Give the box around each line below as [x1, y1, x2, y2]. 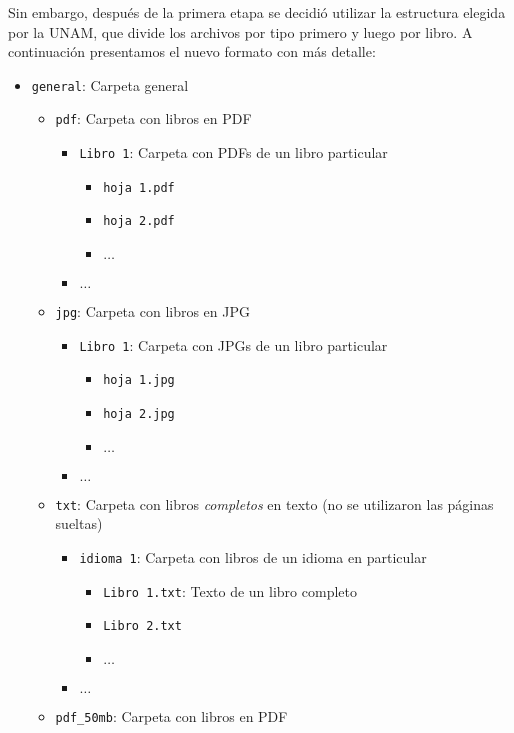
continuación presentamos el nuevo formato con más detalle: [8, 41, 376, 62]
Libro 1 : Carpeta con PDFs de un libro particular [79, 142, 388, 163]
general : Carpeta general [31, 74, 189, 95]
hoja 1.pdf [103, 180, 175, 195]
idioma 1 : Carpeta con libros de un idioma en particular [79, 546, 427, 567]
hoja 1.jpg [103, 373, 175, 388]
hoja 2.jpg [103, 407, 175, 422]
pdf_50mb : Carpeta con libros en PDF [55, 705, 288, 726]
